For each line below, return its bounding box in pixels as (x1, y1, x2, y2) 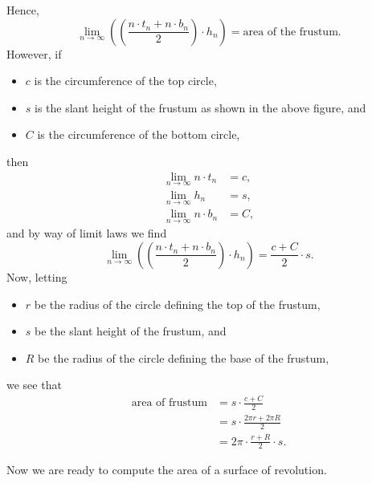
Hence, (6, 2, 39, 18)
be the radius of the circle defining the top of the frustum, (34, 295, 321, 312)
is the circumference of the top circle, (34, 72, 217, 89)
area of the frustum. (243, 26, 341, 38)
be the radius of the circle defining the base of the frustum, (38, 349, 329, 366)
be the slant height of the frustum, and (35, 323, 227, 339)
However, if (6, 45, 62, 62)
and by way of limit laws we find (6, 225, 167, 241)
